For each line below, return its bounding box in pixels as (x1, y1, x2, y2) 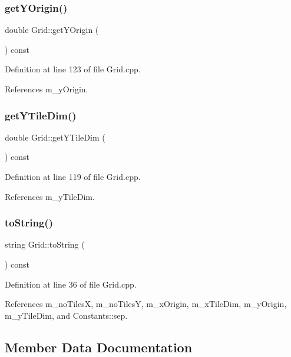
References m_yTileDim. (5, 190, 95, 202)
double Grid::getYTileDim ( (5, 131, 105, 143)
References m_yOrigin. (5, 83, 88, 95)
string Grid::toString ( (5, 238, 85, 251)
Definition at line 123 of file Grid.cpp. (5, 63, 141, 75)
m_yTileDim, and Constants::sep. (5, 309, 128, 321)
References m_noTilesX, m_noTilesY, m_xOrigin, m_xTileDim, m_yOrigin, (5, 298, 287, 310)
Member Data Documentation (5, 338, 193, 356)
